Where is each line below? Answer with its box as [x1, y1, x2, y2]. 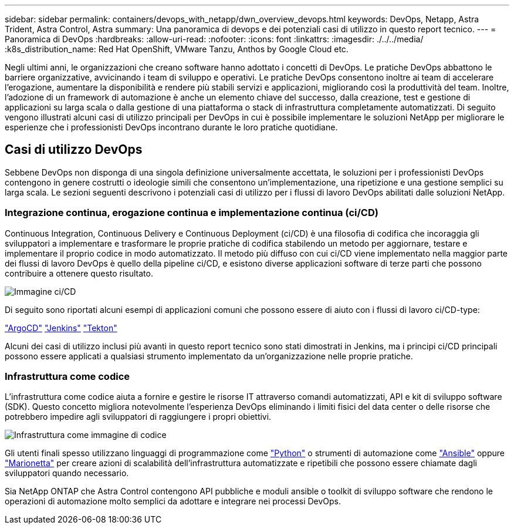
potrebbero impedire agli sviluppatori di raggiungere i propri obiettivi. [5, 412, 272, 422]
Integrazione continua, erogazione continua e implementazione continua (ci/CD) [5, 207, 378, 219]
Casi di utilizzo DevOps [5, 142, 143, 157]
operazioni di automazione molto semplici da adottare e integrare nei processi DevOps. [5, 496, 341, 507]
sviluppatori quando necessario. [5, 468, 129, 479]
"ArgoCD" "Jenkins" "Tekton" [5, 322, 117, 333]
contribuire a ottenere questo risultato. [5, 268, 153, 278]
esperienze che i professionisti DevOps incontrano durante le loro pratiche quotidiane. [5, 122, 338, 132]
